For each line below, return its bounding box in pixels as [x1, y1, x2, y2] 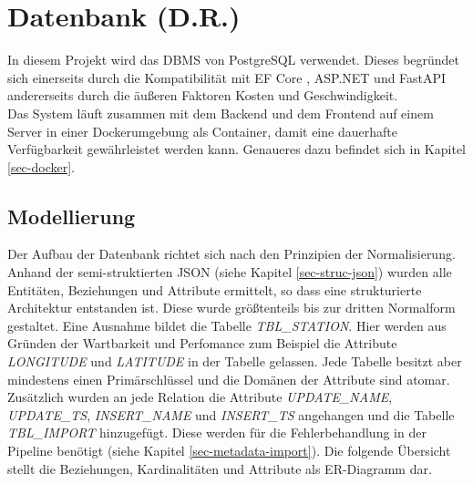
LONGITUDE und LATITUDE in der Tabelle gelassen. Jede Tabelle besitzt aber [7, 352, 462, 371]
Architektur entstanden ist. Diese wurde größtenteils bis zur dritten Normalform [7, 298, 456, 317]
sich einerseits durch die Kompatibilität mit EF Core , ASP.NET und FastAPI [7, 67, 447, 87]
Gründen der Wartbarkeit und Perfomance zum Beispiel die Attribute [7, 334, 397, 353]
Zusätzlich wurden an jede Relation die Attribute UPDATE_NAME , [7, 387, 393, 407]
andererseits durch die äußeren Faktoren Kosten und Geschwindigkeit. [7, 86, 398, 105]
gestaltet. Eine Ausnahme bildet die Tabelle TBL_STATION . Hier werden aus [7, 315, 447, 335]
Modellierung [7, 201, 136, 230]
